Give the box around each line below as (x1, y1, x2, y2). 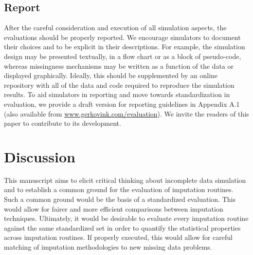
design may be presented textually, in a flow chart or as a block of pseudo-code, (4, 51, 241, 61)
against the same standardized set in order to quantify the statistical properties (4, 222, 241, 233)
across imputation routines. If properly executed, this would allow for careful (4, 232, 233, 242)
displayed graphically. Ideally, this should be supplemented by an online (4, 70, 218, 80)
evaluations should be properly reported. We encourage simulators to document (4, 32, 241, 42)
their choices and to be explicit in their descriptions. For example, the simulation (4, 41, 245, 52)
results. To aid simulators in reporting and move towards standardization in (4, 89, 230, 99)
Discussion (4, 146, 75, 166)
